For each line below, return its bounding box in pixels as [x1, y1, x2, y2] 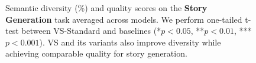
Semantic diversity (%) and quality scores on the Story [5, 2, 208, 13]
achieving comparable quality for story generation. [5, 47, 187, 60]
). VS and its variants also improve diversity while [39, 36, 221, 48]
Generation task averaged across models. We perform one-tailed [5, 13, 242, 25]
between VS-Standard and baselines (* [21, 24, 161, 37]
